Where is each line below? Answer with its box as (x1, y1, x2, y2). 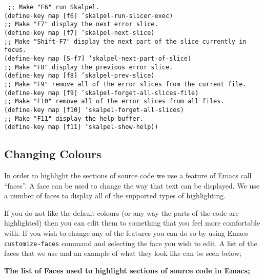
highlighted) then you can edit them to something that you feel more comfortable (4, 217, 260, 228)
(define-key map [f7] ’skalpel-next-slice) (4, 29, 155, 36)
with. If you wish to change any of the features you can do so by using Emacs (4, 228, 248, 238)
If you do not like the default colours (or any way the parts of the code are (4, 207, 239, 218)
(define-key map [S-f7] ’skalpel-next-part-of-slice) (4, 54, 192, 62)
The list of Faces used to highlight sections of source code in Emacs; (4, 265, 250, 275)
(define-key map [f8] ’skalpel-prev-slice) (4, 72, 155, 80)
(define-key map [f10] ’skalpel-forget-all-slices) (4, 106, 184, 114)
